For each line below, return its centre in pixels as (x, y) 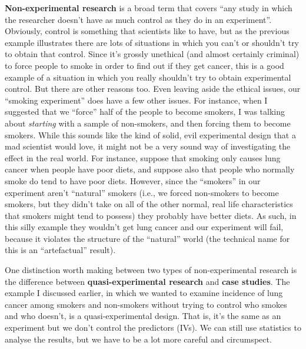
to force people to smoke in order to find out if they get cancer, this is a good (144, 65)
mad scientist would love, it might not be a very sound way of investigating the (148, 146)
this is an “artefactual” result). (60, 250)
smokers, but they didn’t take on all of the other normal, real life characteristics (149, 204)
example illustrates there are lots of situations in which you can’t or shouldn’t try (152, 42)
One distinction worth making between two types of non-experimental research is (151, 270)
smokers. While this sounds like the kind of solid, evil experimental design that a (150, 134)
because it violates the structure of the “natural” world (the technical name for (147, 238)
